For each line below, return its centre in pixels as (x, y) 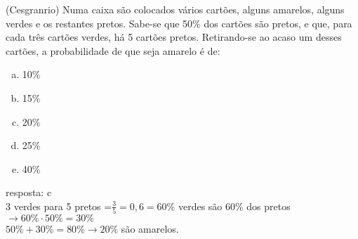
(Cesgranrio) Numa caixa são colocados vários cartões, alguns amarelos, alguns (175, 9)
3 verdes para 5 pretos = (59, 206)
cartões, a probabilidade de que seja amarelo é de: (113, 50)
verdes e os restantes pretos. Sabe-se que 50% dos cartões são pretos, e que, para (179, 23)
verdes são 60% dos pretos (234, 206)
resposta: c (29, 192)
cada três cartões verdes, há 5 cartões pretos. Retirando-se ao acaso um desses (174, 37)
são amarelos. (150, 229)
